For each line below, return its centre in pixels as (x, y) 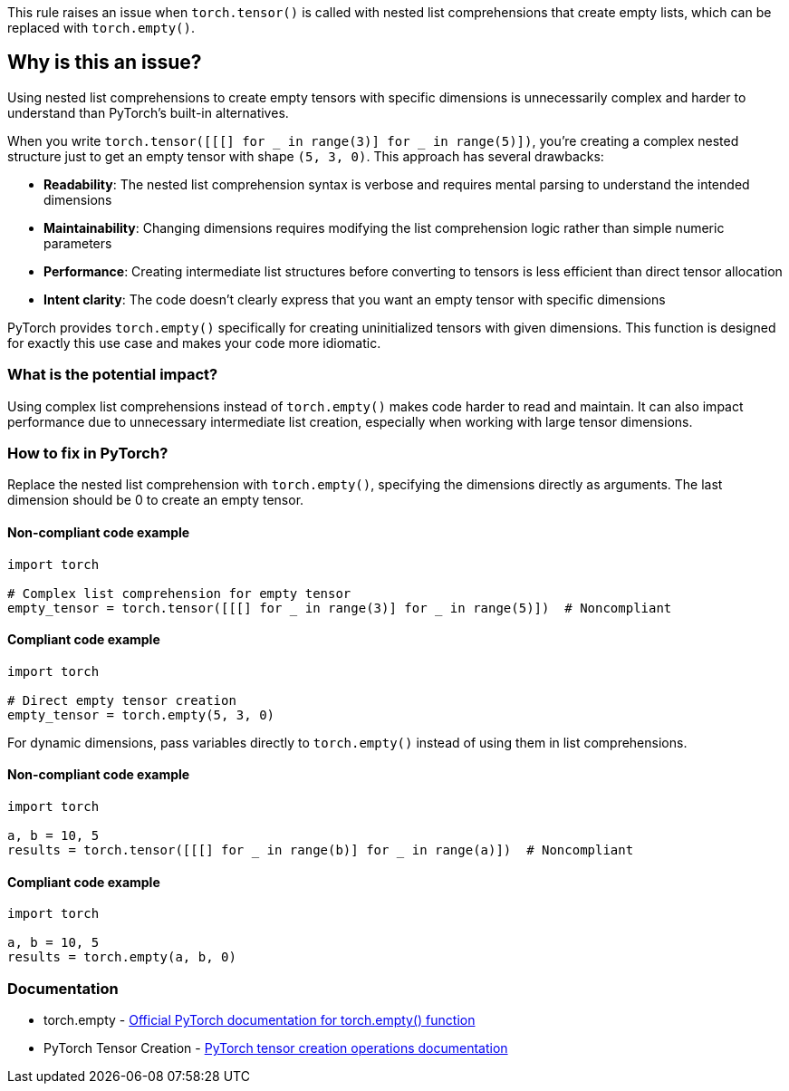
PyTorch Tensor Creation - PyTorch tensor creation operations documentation (276, 1048)
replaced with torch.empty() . (101, 28)
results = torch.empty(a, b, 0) (122, 957)
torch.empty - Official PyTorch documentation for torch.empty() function (260, 1019)
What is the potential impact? (113, 375)
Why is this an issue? (105, 63)
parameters (78, 243)
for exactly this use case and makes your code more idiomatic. (194, 343)
